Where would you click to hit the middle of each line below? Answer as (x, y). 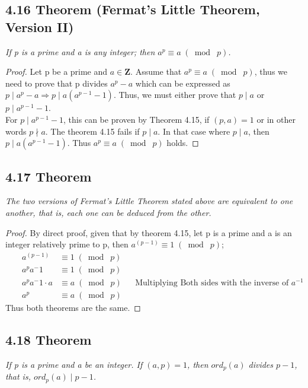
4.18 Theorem (49, 339)
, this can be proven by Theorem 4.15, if (137, 119)
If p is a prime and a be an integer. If (74, 364)
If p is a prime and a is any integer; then (80, 51)
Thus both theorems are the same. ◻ (73, 307)
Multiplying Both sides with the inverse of (212, 283)
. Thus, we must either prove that (175, 95)
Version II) (40, 26)
